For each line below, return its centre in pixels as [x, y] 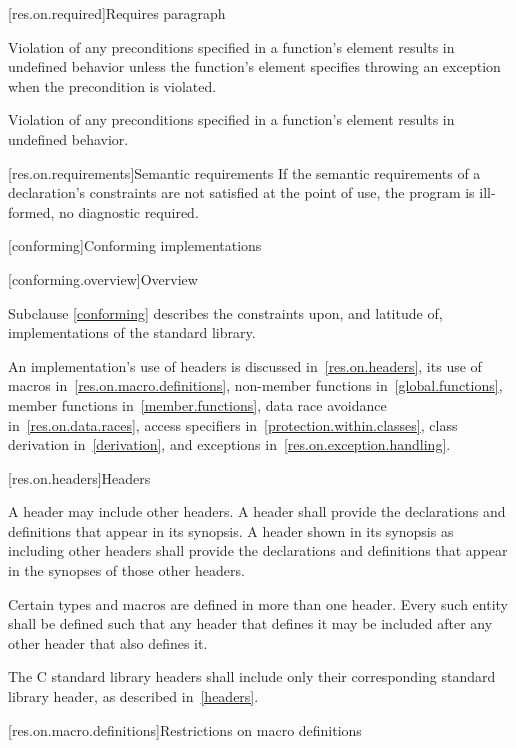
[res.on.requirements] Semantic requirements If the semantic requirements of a [244, 172]
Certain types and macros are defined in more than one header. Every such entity [258, 603]
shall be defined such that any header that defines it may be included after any [250, 623]
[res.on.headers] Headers [79, 477]
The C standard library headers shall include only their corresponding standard [252, 676]
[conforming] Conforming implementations [135, 245]
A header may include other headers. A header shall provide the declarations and [257, 511]
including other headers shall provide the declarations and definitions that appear [258, 550]
